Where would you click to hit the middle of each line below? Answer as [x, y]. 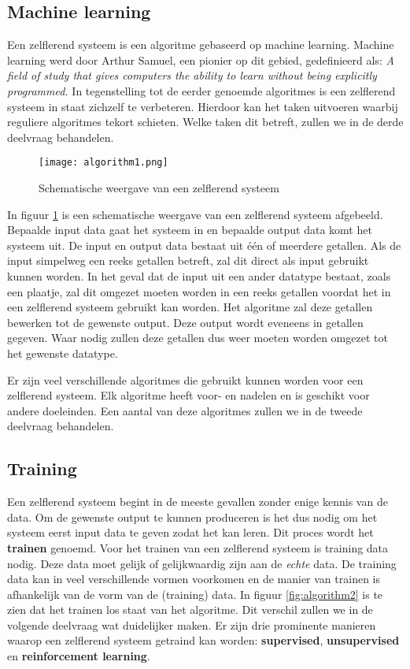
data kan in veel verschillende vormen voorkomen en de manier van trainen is [194, 579]
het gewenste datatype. [63, 353]
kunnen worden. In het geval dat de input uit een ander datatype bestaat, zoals [199, 275]
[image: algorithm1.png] [103, 163]
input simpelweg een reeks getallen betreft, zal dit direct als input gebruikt [188, 260]
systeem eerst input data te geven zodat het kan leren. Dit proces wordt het [190, 532]
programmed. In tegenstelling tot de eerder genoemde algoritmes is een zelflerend [201, 90]
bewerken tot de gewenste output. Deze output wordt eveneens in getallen [185, 322]
